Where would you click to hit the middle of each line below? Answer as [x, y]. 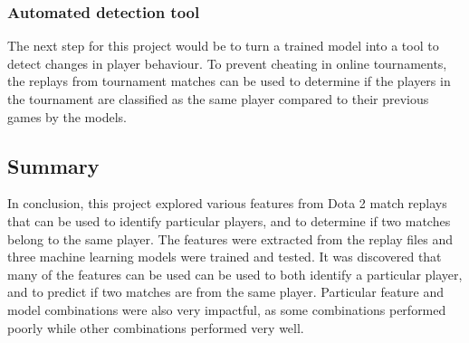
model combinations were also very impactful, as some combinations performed [227, 309]
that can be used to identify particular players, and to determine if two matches [229, 220]
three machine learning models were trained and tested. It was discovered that [225, 257]
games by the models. [67, 116]
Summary [53, 165]
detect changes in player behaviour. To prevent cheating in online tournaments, [227, 63]
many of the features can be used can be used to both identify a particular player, [235, 274]
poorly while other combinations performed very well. [156, 327]
